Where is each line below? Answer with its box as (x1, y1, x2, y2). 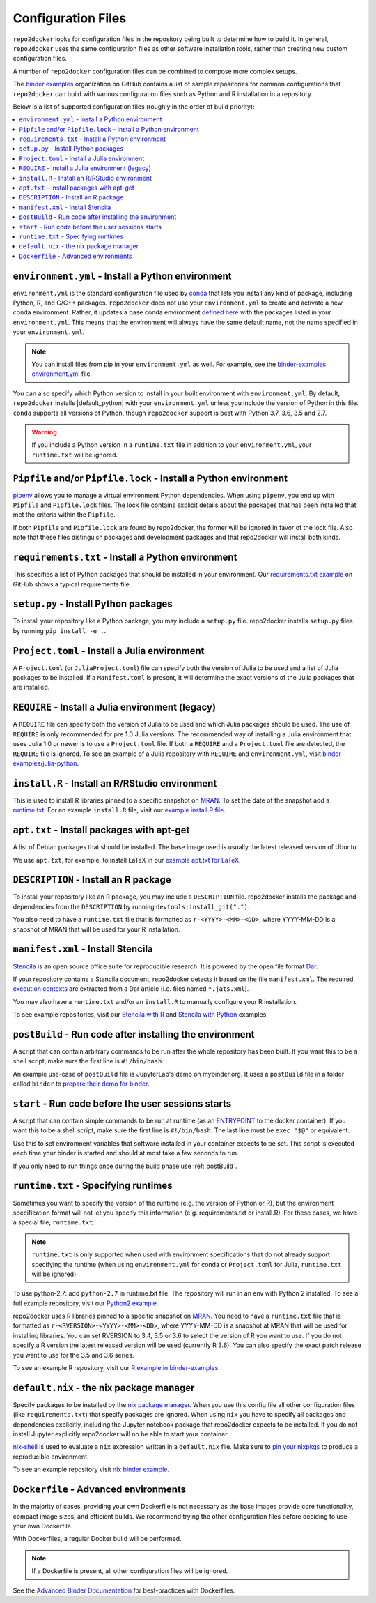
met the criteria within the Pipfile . (13, 510, 116, 519)
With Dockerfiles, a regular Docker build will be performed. (13, 1535, 182, 1543)
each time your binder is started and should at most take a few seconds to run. (13, 1149, 240, 1157)
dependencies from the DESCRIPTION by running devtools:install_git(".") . (13, 902, 250, 911)
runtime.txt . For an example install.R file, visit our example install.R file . (13, 806, 226, 814)
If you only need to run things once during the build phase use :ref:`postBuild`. (13, 1162, 237, 1170)
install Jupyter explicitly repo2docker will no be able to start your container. (13, 1430, 229, 1438)
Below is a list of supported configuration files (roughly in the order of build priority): (13, 102, 255, 111)
